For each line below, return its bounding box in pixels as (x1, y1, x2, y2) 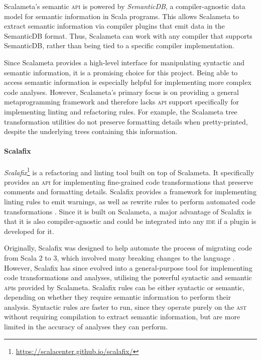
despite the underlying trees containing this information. (4, 126, 178, 137)
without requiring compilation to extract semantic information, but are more (4, 311, 240, 322)
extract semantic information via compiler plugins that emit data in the (4, 21, 225, 31)
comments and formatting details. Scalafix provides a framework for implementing (4, 186, 256, 197)
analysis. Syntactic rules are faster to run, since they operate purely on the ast (4, 301, 247, 312)
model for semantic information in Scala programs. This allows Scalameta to (4, 11, 239, 21)
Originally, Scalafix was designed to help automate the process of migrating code (4, 243, 252, 253)
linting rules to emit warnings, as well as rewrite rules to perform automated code (4, 196, 255, 206)
